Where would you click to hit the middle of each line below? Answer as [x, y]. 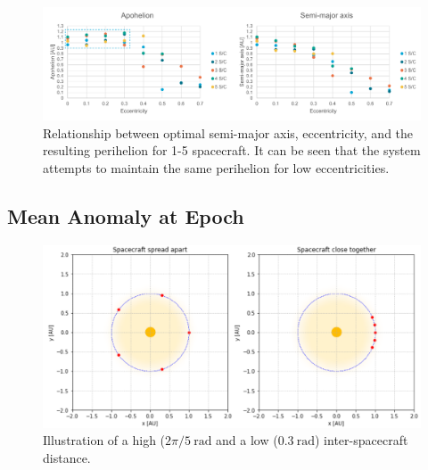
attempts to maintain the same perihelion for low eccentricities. [216, 167]
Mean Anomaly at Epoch [126, 215]
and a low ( [247, 440]
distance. [67, 457]
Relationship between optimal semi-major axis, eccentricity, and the [228, 132]
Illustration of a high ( [104, 440]
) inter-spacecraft [362, 440]
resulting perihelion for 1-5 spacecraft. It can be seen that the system [232, 150]
